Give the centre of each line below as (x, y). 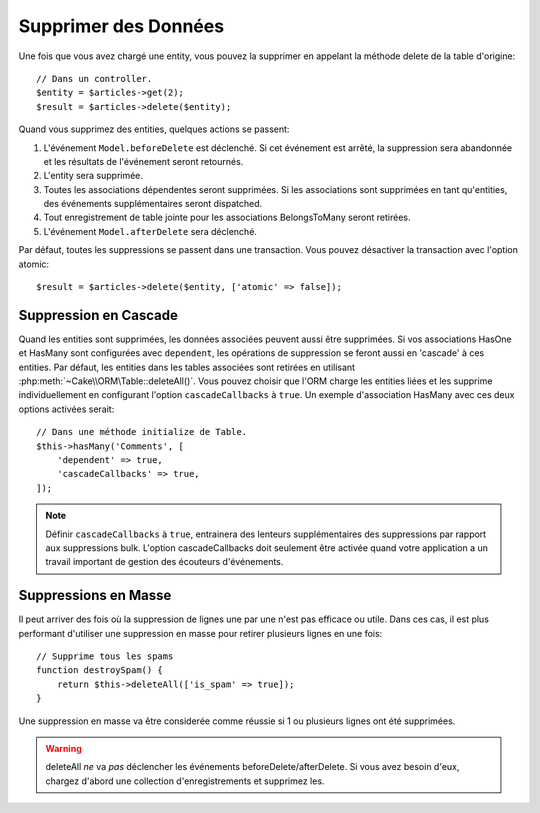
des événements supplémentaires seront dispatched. (153, 204)
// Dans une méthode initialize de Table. (142, 432)
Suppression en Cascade (98, 315)
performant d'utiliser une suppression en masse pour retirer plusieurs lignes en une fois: (200, 633)
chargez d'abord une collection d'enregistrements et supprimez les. (185, 781)
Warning (63, 749)
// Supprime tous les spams (105, 656)
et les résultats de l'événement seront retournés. (143, 161)
